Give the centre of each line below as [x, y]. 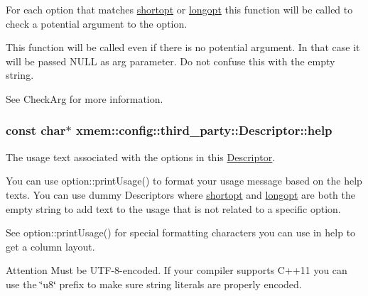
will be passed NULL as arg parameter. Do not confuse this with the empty [171, 61]
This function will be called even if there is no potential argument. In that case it [183, 47]
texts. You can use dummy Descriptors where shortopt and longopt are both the [180, 194]
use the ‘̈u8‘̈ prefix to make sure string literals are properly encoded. [154, 284]
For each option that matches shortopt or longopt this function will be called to [179, 9]
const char [36, 130]
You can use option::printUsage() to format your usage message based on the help [184, 181]
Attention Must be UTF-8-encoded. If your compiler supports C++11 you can [177, 270]
